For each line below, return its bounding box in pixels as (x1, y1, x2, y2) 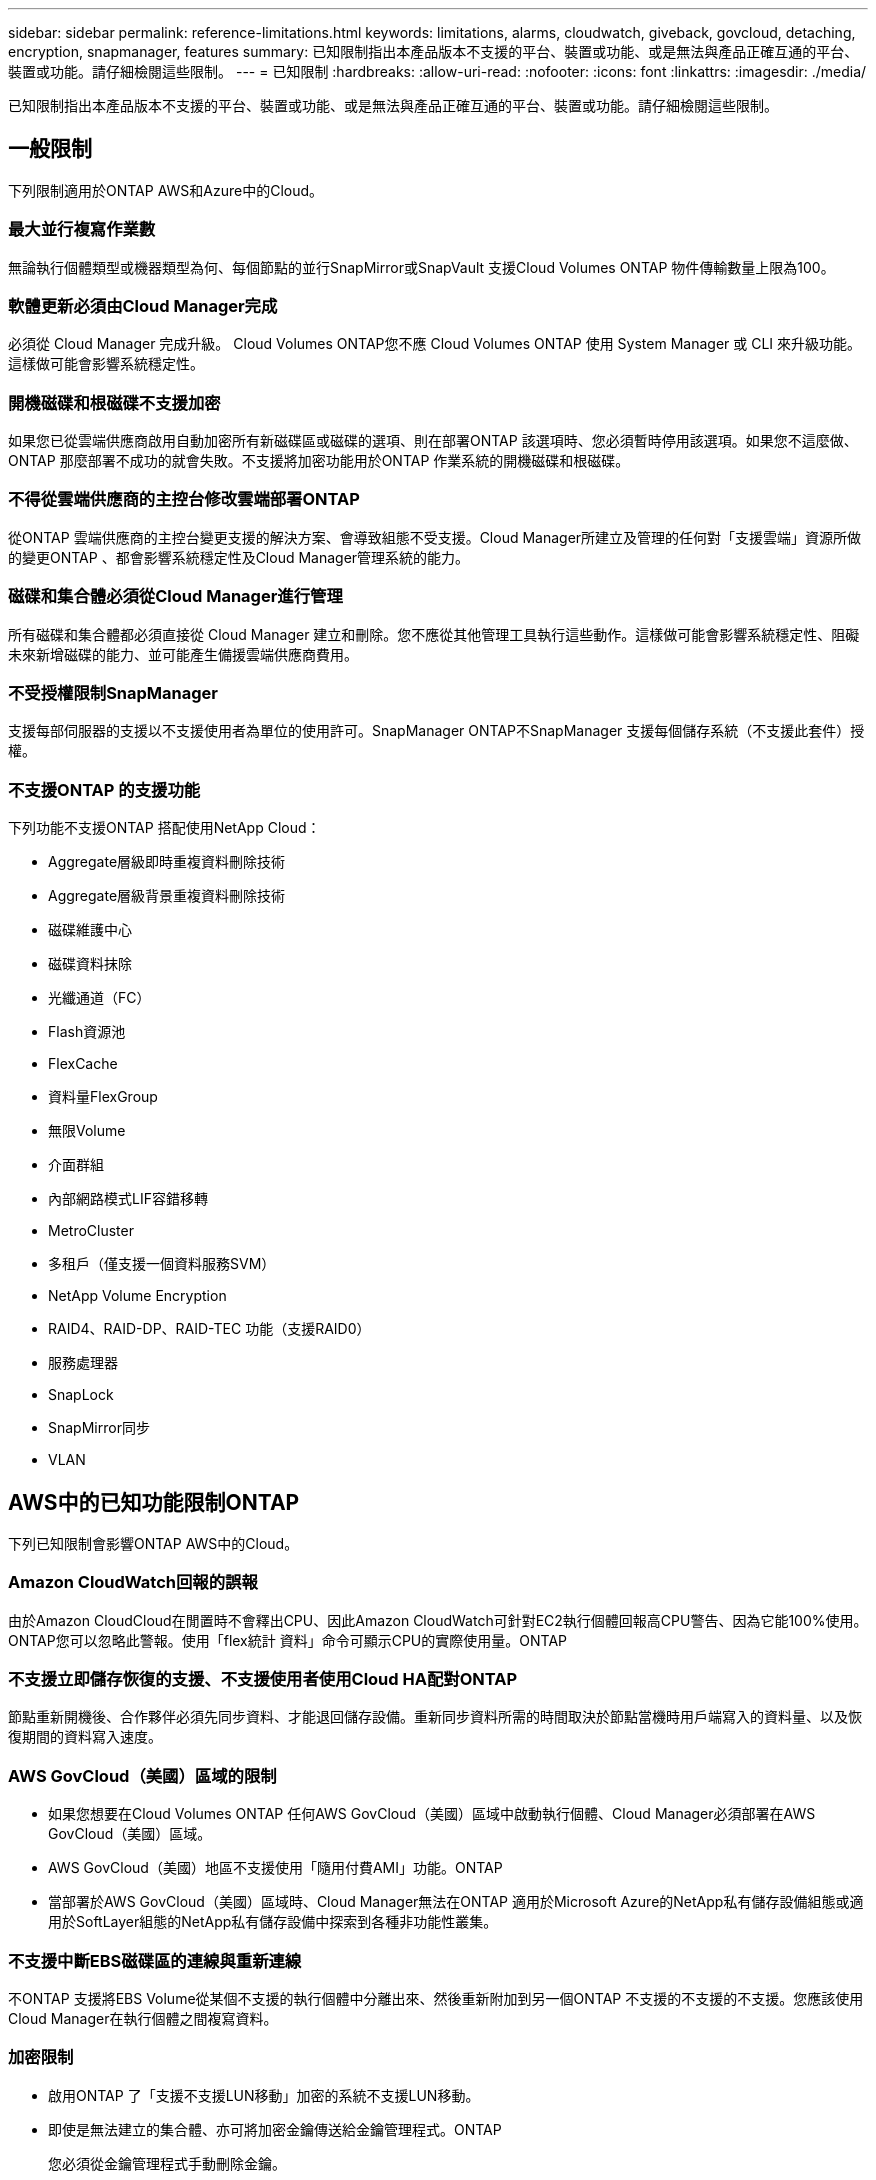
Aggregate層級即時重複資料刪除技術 (48, 853, 286, 871)
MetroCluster (48, 1222, 134, 1240)
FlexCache (48, 1055, 118, 1073)
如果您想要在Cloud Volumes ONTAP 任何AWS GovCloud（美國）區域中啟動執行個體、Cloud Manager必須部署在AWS (48, 1805, 816, 1823)
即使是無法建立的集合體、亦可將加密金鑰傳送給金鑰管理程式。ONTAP (48, 2120, 502, 2138)
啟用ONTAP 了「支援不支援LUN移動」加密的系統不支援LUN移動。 (48, 2086, 480, 2104)
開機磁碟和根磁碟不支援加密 (8, 392, 221, 413)
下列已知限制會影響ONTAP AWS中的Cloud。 (8, 1534, 299, 1552)
